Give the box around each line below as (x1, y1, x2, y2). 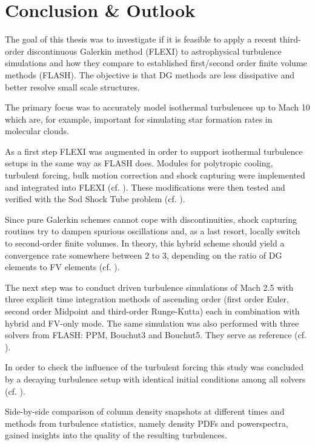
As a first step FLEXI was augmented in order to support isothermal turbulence (5, 144, 303, 157)
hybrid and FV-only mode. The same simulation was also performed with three (5, 316, 299, 329)
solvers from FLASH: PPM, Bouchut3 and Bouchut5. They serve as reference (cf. (5, 328, 307, 341)
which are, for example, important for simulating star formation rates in (5, 112, 273, 125)
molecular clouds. (5, 124, 69, 137)
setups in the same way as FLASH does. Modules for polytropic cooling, (5, 157, 273, 169)
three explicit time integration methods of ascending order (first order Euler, (5, 293, 289, 305)
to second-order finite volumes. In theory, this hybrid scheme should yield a (5, 237, 285, 250)
